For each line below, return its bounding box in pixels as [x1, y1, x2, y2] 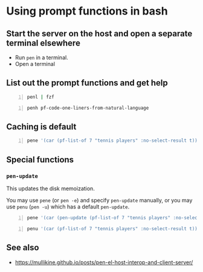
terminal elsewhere [6, 38, 80, 48]
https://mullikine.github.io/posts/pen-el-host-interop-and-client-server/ [14, 259, 193, 266]
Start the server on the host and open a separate [6, 28, 193, 39]
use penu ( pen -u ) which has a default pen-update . [6, 203, 130, 210]
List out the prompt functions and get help [6, 78, 168, 88]
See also [6, 242, 39, 253]
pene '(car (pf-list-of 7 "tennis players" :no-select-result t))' [27, 138, 201, 144]
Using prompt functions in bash [6, 4, 168, 18]
